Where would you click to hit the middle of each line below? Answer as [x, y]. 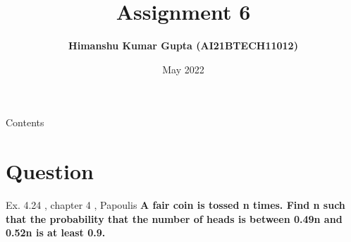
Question [50, 171]
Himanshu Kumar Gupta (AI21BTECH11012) [183, 46]
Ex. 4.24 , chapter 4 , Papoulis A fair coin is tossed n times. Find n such [175, 205]
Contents [25, 122]
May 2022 [183, 69]
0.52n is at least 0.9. [56, 232]
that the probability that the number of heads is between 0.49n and [174, 218]
